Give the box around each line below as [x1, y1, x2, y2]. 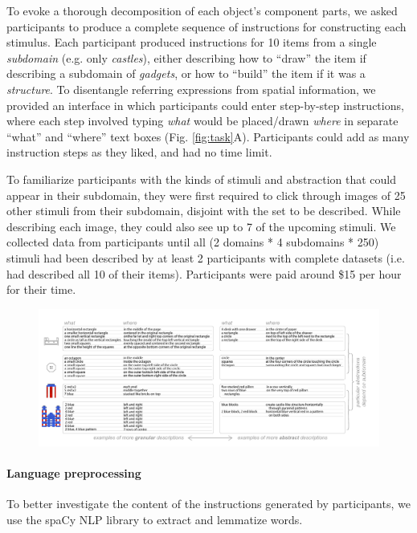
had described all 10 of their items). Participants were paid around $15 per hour [6, 265, 402, 282]
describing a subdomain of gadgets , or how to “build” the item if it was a [6, 65, 366, 82]
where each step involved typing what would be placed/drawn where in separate [6, 112, 399, 129]
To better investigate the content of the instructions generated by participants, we [6, 495, 411, 512]
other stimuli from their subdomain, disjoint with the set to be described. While [6, 202, 401, 219]
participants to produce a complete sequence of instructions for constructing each [6, 18, 407, 35]
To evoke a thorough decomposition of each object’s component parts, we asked [6, 2, 398, 18]
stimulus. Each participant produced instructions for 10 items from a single [6, 34, 377, 51]
